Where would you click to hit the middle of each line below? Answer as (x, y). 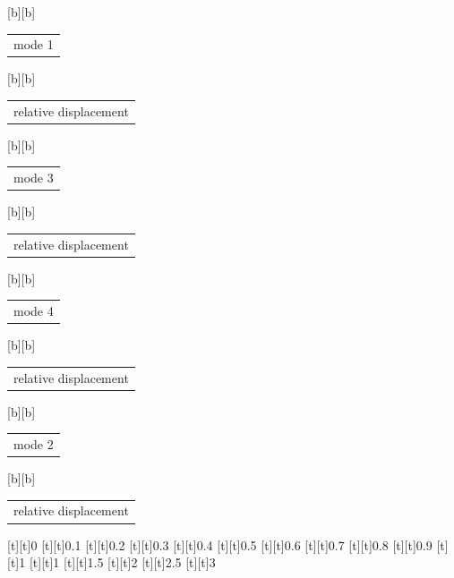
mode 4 (34, 311)
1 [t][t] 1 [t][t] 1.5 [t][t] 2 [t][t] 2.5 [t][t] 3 (117, 562)
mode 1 (34, 44)
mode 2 (34, 443)
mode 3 (34, 178)
